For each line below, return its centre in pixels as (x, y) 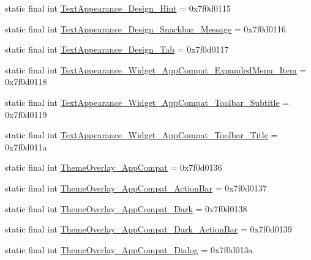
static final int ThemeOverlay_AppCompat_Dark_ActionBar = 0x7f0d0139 (148, 229)
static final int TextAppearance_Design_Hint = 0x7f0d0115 (118, 8)
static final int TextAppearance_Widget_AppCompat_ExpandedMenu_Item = (156, 69)
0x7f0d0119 (26, 114)
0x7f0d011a (26, 147)
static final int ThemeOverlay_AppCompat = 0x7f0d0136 (114, 167)
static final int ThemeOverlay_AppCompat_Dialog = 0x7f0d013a (129, 249)
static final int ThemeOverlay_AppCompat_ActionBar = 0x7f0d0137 (136, 188)
